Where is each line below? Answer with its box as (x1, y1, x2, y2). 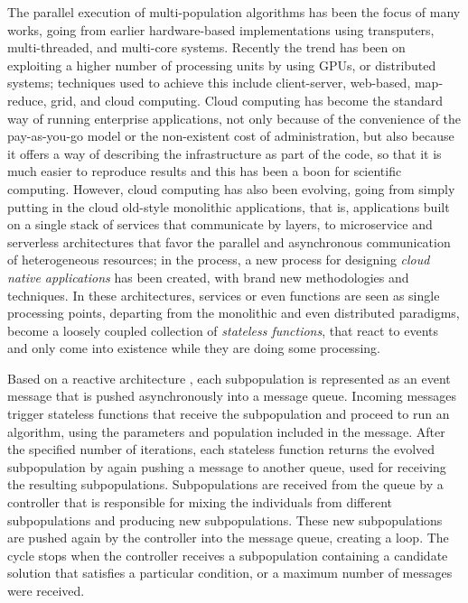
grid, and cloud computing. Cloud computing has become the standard (51, 90, 444, 109)
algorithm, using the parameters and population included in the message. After (7, 422, 445, 441)
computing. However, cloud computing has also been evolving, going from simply (7, 179, 455, 198)
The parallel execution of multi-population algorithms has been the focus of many (7, 3, 461, 21)
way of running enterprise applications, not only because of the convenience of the (7, 108, 462, 127)
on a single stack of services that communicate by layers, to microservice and (7, 215, 433, 234)
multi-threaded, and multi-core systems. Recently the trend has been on (7, 38, 406, 57)
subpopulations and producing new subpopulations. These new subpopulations (7, 510, 443, 529)
